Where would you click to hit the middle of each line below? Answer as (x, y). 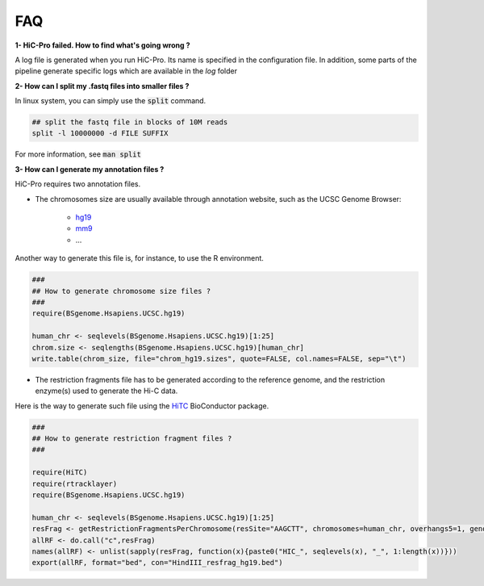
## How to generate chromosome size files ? (121, 291)
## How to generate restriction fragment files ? (132, 439)
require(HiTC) (60, 473)
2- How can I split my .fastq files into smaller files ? (102, 86)
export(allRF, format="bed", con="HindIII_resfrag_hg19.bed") (157, 563)
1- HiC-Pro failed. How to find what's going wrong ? (102, 45)
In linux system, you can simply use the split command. (111, 101)
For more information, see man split (78, 154)
